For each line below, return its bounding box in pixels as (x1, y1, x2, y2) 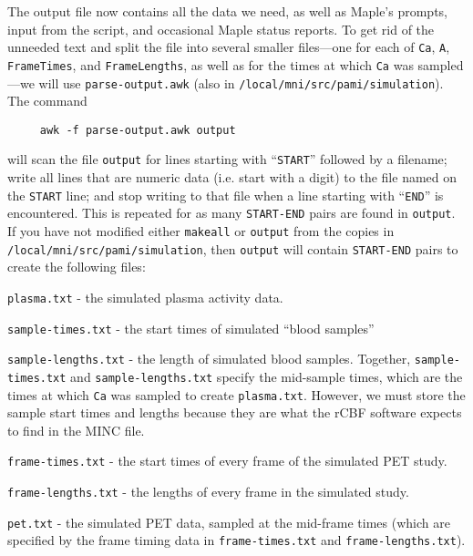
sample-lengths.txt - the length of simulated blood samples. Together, (7, 349, 411, 368)
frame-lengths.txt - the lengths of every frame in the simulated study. (7, 482, 409, 500)
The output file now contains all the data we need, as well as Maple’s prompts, (7, 2, 447, 20)
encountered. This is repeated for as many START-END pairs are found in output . (7, 203, 456, 222)
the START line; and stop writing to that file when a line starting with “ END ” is (7, 185, 444, 204)
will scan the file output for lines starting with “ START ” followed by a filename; (7, 149, 447, 169)
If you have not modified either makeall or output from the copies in (7, 221, 395, 240)
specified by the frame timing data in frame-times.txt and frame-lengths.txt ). (7, 530, 466, 550)
